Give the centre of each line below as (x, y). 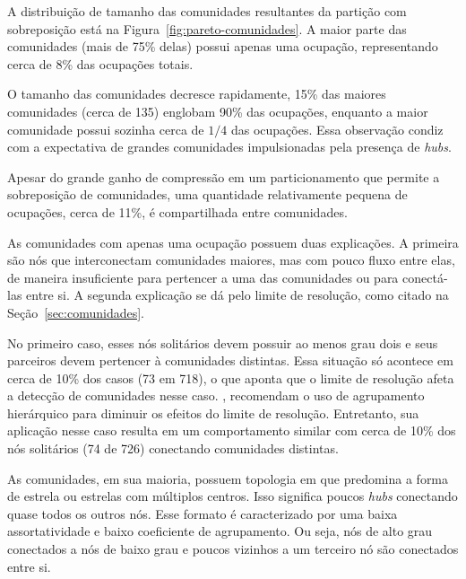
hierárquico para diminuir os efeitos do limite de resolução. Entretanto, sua (213, 412)
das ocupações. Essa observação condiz (337, 129)
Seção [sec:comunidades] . (76, 312)
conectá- (425, 277)
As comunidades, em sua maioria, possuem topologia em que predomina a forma (228, 478)
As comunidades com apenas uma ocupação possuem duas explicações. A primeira (233, 242)
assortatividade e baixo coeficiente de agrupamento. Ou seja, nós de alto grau (220, 531)
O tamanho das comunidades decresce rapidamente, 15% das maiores (197, 94)
